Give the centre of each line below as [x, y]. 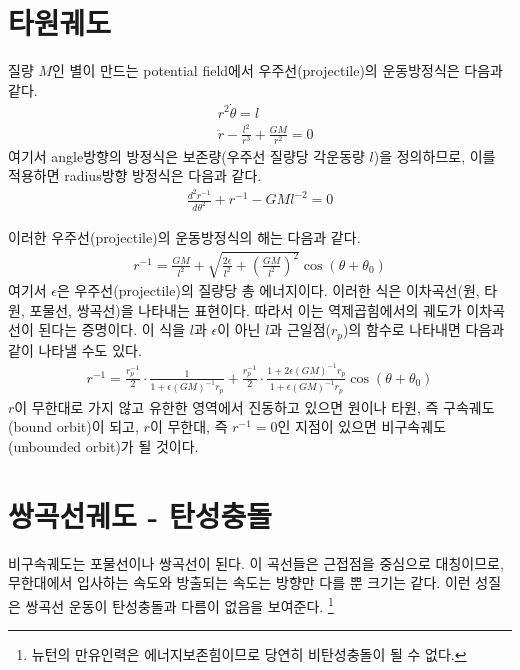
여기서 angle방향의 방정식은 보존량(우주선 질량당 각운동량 [186, 155]
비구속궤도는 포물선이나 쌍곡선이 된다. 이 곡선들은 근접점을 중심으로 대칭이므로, [256, 562]
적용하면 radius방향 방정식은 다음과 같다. [135, 175]
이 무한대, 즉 [188, 426]
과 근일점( [300, 329]
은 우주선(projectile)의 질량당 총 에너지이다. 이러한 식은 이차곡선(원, [268, 290]
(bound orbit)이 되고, [73, 426]
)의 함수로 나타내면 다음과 [424, 329]
